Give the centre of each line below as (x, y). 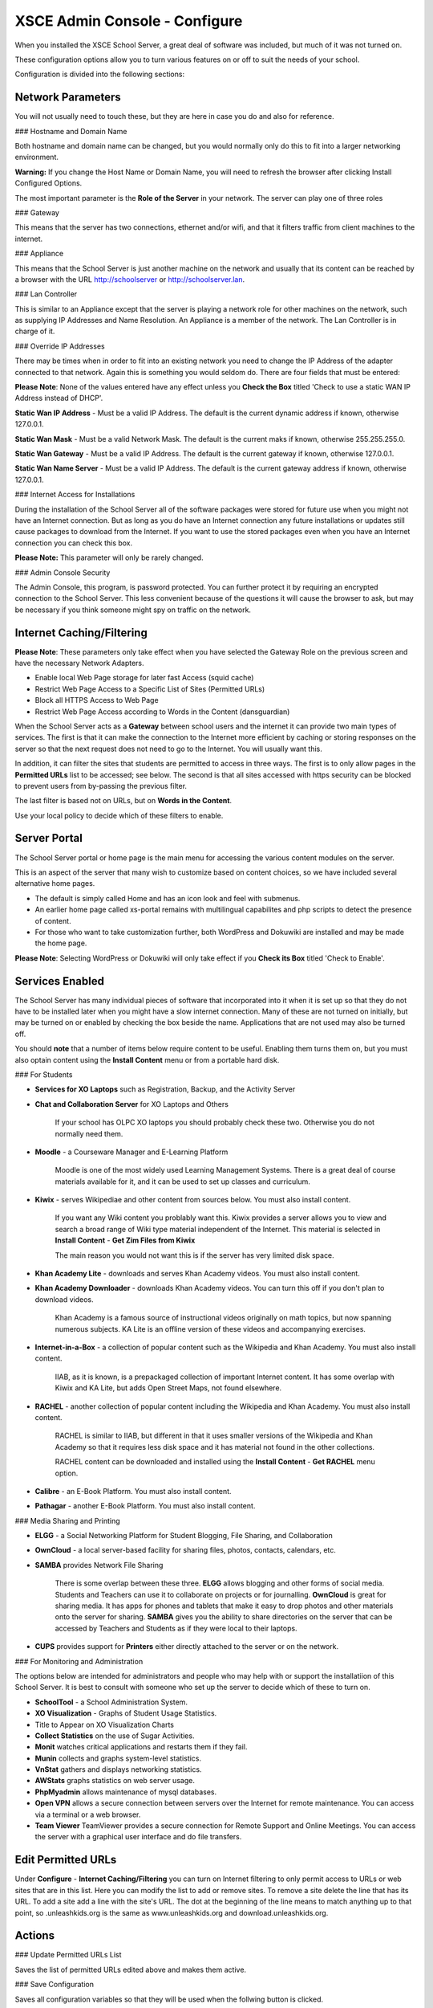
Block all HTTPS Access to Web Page (97, 700)
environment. (37, 157)
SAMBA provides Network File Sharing (99, 1565)
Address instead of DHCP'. (59, 398)
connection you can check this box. (74, 543)
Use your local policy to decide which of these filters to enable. (119, 815)
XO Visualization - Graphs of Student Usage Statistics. (126, 1713)
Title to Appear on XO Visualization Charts (104, 1724)
